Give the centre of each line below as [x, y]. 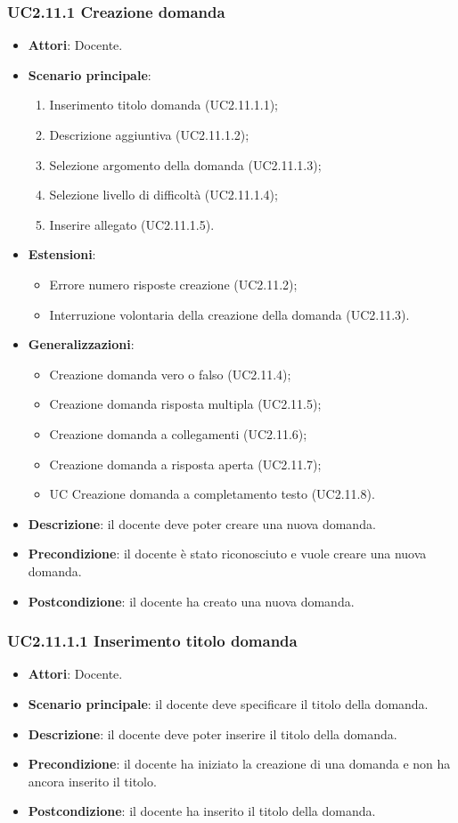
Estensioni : [62, 254]
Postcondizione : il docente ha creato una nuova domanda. [191, 601]
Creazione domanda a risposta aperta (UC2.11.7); [185, 464]
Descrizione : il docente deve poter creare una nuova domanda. [202, 523]
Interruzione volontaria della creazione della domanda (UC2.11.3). [229, 314]
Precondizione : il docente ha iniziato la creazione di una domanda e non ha [239, 764]
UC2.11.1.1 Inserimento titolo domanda [152, 641]
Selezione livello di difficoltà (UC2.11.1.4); [164, 195]
